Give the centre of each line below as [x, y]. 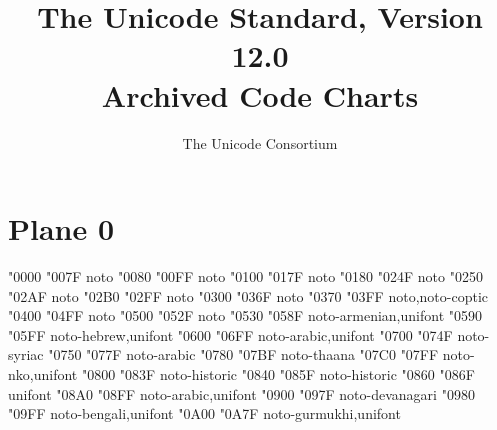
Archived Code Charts [260, 94]
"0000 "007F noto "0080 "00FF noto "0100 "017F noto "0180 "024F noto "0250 [245, 276]
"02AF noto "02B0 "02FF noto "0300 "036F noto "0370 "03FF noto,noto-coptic [248, 295]
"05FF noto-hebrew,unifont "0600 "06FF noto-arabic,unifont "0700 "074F [230, 334]
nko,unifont [43, 374]
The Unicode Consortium [260, 142]
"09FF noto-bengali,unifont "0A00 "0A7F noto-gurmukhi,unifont [204, 413]
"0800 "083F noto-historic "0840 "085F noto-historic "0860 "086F [278, 374]
